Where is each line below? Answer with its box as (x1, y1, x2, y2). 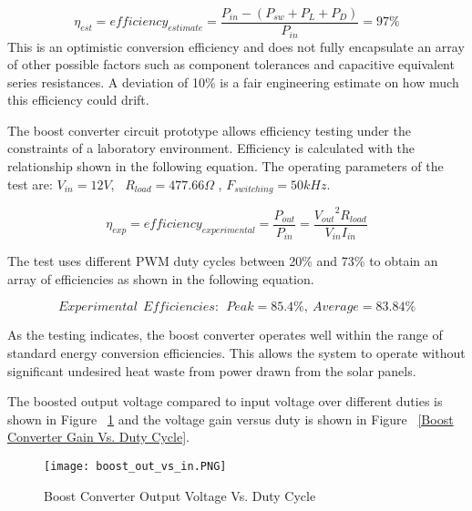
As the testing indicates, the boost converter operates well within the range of (7, 325, 443, 344)
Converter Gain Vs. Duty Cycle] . (7, 427, 190, 446)
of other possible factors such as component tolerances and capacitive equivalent (7, 55, 455, 74)
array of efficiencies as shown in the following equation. (7, 269, 314, 288)
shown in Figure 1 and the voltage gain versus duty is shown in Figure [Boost (7, 409, 454, 428)
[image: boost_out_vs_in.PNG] (44, 459, 227, 473)
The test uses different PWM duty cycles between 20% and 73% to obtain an (7, 251, 438, 271)
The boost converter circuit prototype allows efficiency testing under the (7, 120, 411, 139)
